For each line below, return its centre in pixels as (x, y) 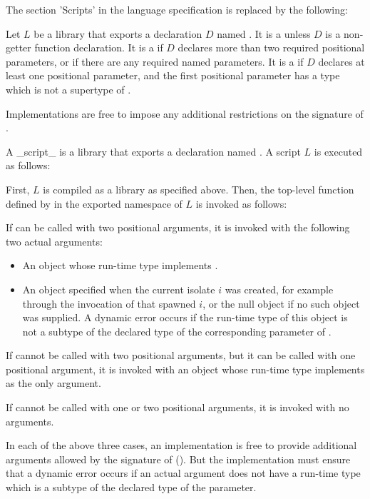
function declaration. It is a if (99, 47)
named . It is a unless (264, 33)
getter (19, 47)
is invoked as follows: (241, 203)
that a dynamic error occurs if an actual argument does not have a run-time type (183, 473)
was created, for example (279, 289)
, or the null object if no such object (281, 303)
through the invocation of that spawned (109, 303)
